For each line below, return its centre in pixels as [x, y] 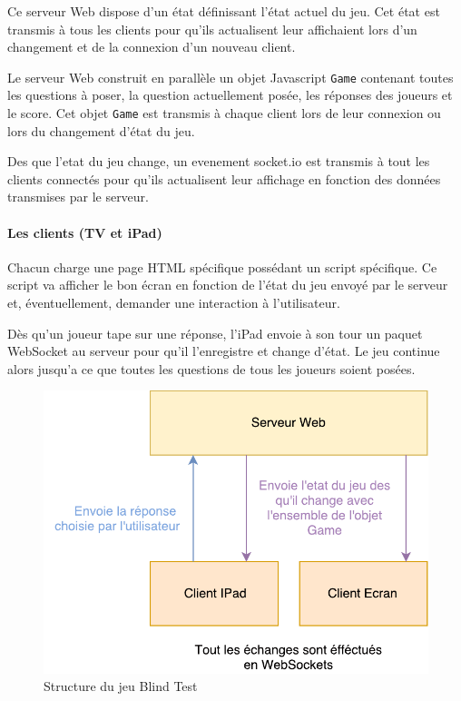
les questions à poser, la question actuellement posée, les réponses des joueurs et [230, 95]
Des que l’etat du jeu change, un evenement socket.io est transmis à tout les [219, 161]
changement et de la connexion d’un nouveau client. [152, 47]
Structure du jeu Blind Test [121, 686]
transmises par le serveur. [78, 197]
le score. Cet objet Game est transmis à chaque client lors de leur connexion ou [224, 113]
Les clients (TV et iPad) [85, 232]
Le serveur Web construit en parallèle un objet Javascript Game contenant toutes [230, 77]
